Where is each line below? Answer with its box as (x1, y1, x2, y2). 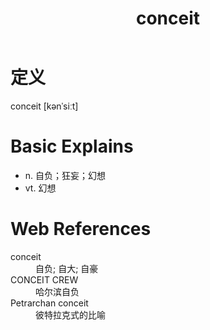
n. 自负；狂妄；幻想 (24, 169, 107, 181)
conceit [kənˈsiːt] (10, 100, 79, 112)
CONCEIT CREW (10, 273, 79, 286)
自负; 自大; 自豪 (35, 262, 99, 274)
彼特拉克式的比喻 (35, 308, 106, 321)
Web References (10, 218, 152, 241)
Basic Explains (10, 135, 134, 158)
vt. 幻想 (24, 182, 57, 194)
